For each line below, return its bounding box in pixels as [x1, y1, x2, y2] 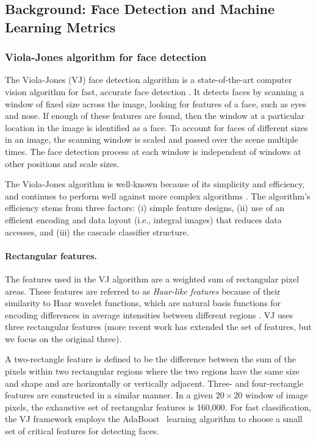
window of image [245, 389, 308, 401]
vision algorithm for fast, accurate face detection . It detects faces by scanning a [5, 85, 304, 98]
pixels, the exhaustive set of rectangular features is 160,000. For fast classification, [5, 400, 312, 413]
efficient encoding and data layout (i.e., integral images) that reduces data [5, 213, 282, 226]
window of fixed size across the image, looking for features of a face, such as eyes [5, 97, 306, 110]
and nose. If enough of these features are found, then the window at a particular [5, 109, 305, 122]
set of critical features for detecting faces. [5, 425, 159, 437]
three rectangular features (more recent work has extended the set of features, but [5, 320, 312, 333]
